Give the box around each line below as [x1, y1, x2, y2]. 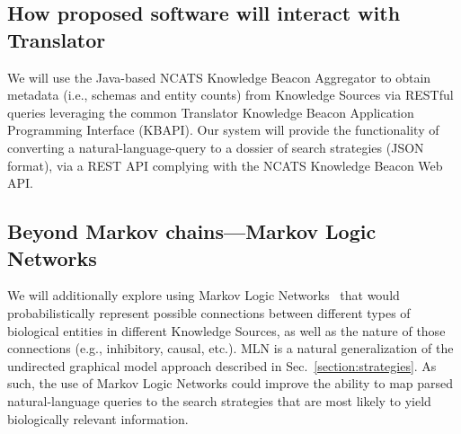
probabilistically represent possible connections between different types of [7, 303, 411, 322]
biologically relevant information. [7, 409, 189, 428]
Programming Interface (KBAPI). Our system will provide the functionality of [7, 120, 439, 139]
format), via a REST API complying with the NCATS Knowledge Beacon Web [7, 155, 443, 174]
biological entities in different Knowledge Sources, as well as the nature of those [7, 321, 446, 340]
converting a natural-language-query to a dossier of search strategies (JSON [7, 137, 424, 156]
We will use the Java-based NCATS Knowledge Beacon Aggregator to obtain [7, 67, 431, 86]
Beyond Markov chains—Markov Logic [7, 217, 377, 245]
